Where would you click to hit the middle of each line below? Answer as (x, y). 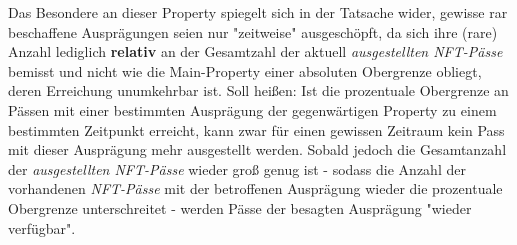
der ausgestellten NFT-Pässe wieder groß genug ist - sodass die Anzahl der (237, 168)
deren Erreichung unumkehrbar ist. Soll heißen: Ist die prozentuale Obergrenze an (258, 90)
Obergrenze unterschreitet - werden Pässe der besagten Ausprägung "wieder (240, 207)
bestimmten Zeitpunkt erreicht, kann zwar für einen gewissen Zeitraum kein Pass (256, 129)
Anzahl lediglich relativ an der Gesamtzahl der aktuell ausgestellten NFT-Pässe (255, 51)
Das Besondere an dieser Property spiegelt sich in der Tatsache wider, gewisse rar (258, 12)
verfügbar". (42, 227)
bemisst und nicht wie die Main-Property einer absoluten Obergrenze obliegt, (245, 70)
